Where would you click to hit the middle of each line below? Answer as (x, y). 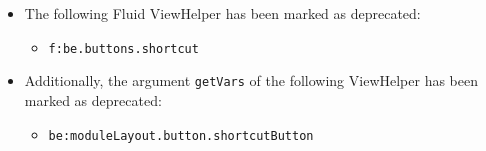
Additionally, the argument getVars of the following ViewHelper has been (251, 80)
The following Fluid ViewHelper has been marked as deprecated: (222, 13)
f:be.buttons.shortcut (123, 48)
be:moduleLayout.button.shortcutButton (181, 135)
